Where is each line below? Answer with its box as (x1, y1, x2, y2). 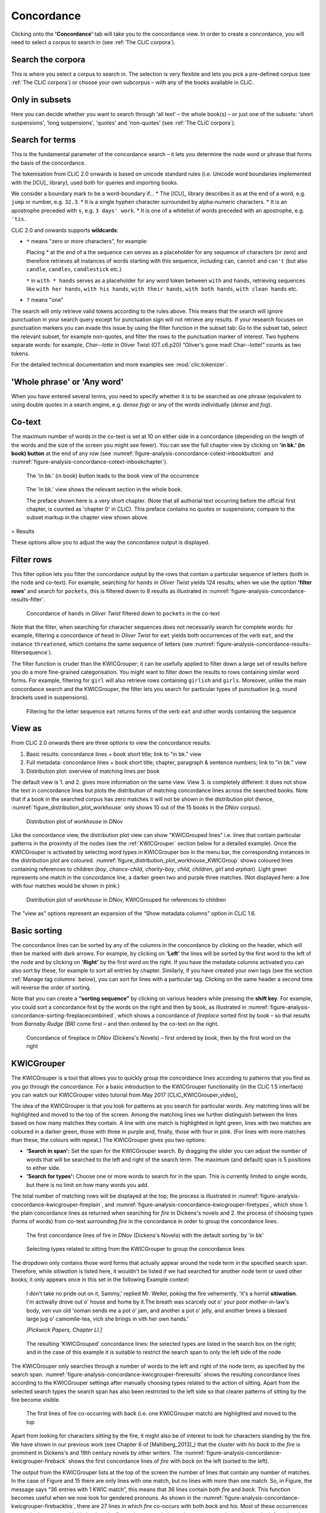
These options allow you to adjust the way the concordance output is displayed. (11, 539, 210, 546)
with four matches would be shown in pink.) (11, 882, 120, 890)
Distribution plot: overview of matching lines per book (26, 767, 160, 775)
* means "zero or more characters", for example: (26, 237, 148, 245)
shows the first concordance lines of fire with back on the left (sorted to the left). (68, 1457, 270, 1465)
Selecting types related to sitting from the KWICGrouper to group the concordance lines (26, 1246, 245, 1253)
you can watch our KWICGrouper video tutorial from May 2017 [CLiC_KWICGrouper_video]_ (11, 1091, 238, 1098)
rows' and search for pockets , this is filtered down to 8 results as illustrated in (11, 587, 208, 594)
